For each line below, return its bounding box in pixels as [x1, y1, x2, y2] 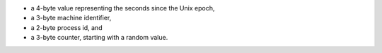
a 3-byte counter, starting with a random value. [30, 33, 168, 42]
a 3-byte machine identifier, [30, 14, 112, 22]
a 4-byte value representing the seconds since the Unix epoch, [30, 4, 215, 12]
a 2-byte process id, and [30, 23, 103, 31]
